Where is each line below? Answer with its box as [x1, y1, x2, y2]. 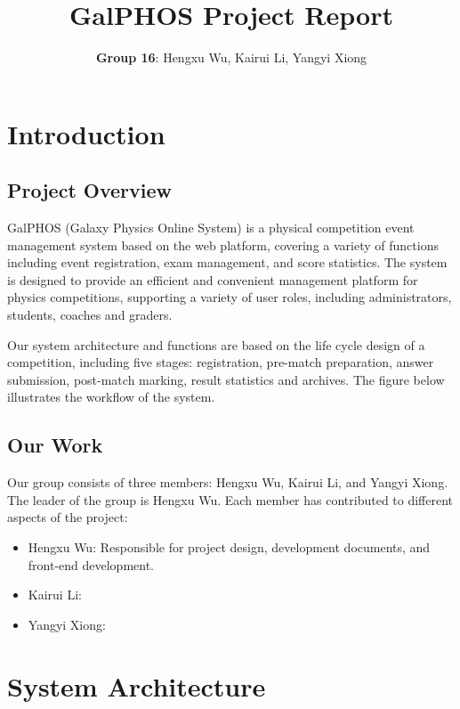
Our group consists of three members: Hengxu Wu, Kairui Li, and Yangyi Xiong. [7, 473, 448, 492]
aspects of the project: [7, 508, 128, 526]
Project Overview [7, 176, 173, 204]
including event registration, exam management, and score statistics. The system [7, 253, 448, 272]
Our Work [7, 431, 103, 459]
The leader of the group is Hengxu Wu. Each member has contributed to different [7, 490, 454, 509]
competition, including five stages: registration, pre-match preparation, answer [7, 353, 434, 371]
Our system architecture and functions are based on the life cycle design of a [7, 335, 425, 354]
